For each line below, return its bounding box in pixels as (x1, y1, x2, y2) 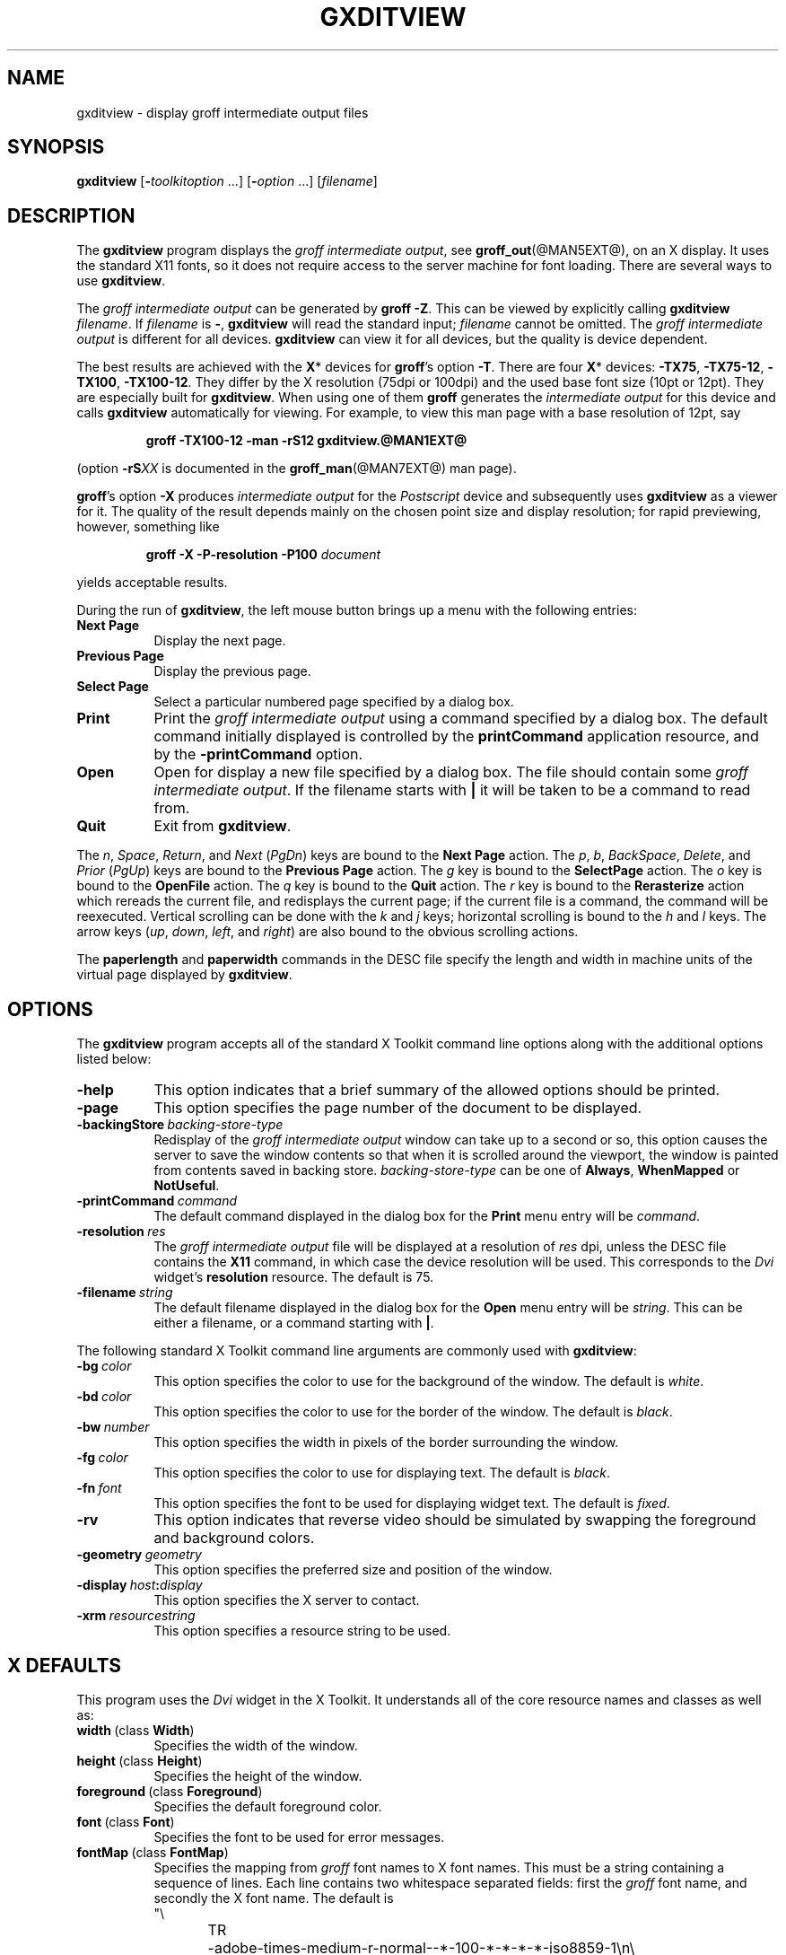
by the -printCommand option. (153, 745, 363, 764)
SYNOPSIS (7, 136, 105, 159)
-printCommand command (76, 1193, 238, 1209)
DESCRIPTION (7, 204, 135, 227)
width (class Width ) (76, 1722, 195, 1738)
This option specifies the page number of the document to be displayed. (153, 1099, 642, 1118)
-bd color (76, 1389, 132, 1405)
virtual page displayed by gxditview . (76, 967, 293, 983)
